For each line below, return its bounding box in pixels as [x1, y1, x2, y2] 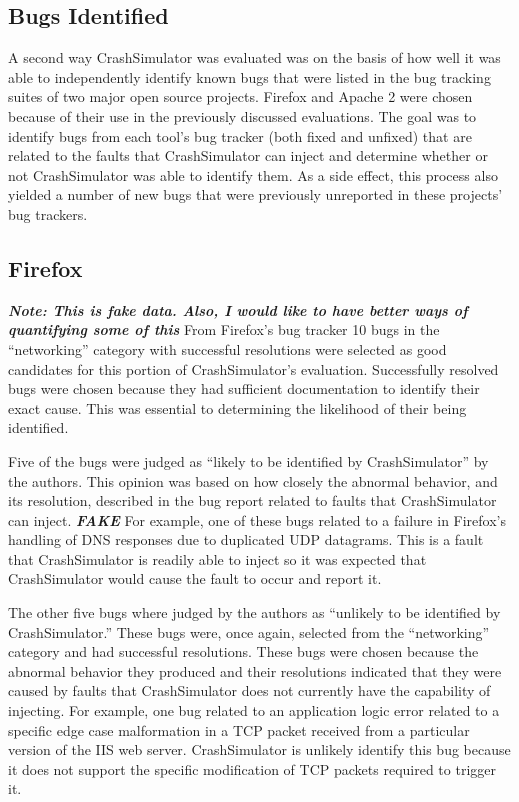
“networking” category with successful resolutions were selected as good [8, 338, 447, 359]
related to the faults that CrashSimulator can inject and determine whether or [8, 145, 488, 166]
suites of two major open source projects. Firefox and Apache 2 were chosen [8, 86, 473, 107]
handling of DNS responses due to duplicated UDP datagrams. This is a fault [8, 529, 484, 550]
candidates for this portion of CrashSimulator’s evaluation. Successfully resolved [8, 358, 499, 379]
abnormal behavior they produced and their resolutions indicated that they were [8, 660, 502, 681]
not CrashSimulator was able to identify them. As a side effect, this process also [8, 164, 498, 185]
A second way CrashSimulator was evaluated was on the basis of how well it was [8, 47, 501, 68]
